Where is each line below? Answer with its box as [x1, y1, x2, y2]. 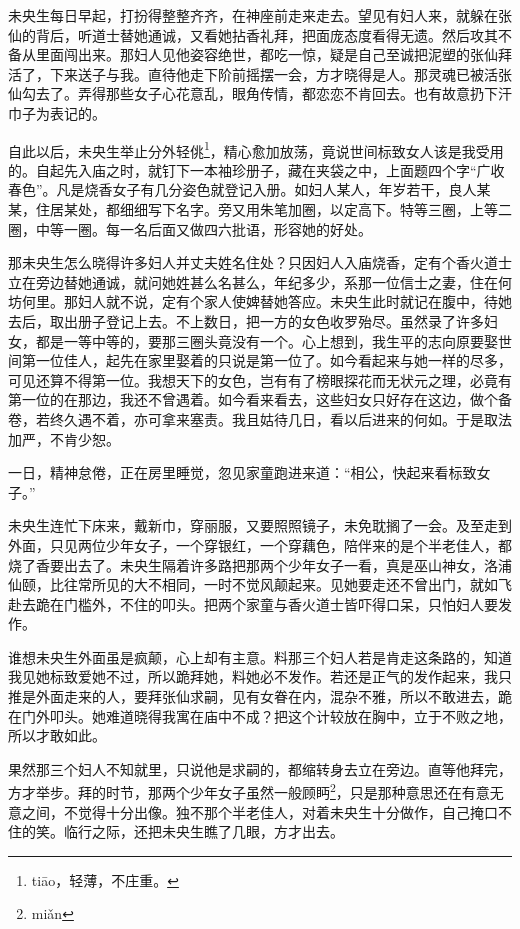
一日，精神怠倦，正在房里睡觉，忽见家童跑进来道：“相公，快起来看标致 [8, 462, 477, 483]
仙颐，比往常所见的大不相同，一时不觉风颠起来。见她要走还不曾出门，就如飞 [8, 574, 512, 595]
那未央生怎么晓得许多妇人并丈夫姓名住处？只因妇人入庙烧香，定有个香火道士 [8, 252, 512, 273]
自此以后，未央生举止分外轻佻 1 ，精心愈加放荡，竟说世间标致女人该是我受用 [8, 137, 504, 161]
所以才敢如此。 [8, 725, 106, 746]
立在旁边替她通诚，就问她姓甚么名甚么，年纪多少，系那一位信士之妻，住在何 [8, 271, 512, 292]
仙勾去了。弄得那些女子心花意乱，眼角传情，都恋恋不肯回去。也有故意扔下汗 [8, 83, 512, 104]
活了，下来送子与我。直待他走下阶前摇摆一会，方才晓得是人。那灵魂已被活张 [8, 63, 512, 84]
